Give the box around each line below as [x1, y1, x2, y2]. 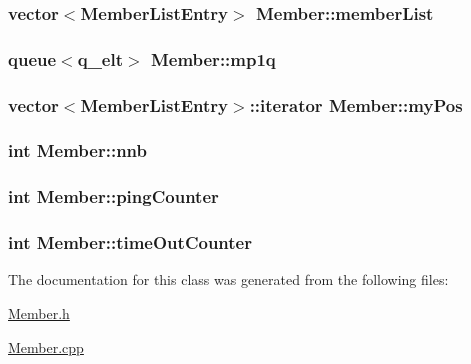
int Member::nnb [8, 138, 147, 163]
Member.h [8, 303, 70, 324]
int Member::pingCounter [8, 184, 219, 209]
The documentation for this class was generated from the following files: [8, 269, 449, 290]
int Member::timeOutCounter [8, 230, 252, 255]
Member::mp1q [150, 46, 276, 71]
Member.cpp [8, 336, 84, 357]
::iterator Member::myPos [249, 92, 463, 117]
